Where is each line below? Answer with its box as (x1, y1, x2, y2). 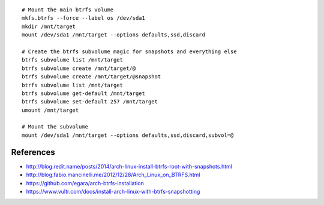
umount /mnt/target (22, 106, 79, 114)
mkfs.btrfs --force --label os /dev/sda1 (22, 15, 145, 22)
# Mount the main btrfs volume (22, 7, 114, 13)
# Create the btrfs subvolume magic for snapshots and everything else (22, 48, 237, 55)
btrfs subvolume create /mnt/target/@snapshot (22, 74, 161, 80)
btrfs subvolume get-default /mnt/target (22, 90, 145, 97)
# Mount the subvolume (22, 123, 89, 130)
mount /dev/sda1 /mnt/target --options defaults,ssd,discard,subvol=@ (22, 131, 234, 139)
